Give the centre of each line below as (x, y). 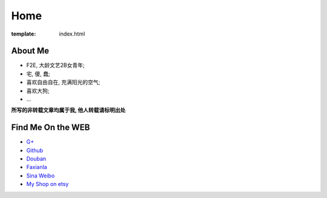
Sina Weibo (41, 176)
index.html (72, 34)
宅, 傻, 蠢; (38, 74)
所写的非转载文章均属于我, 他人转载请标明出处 (68, 110)
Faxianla (37, 167)
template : (24, 34)
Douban (36, 159)
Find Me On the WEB (51, 128)
